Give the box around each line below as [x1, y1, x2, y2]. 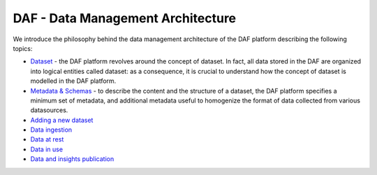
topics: [13, 44, 33, 52]
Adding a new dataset [30, 116, 94, 124]
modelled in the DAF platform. [30, 77, 117, 85]
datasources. [30, 106, 68, 114]
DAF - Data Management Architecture [13, 10, 237, 26]
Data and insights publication [30, 155, 114, 163]
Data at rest [30, 135, 64, 144]
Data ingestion [30, 125, 73, 134]
